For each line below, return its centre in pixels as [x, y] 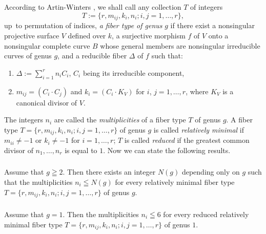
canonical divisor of [47, 102]
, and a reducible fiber [92, 56]
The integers [24, 120]
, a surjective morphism [149, 36]
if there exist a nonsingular [212, 25]
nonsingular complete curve [47, 45]
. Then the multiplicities [101, 214]
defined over [87, 36]
